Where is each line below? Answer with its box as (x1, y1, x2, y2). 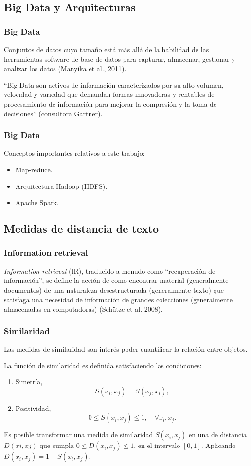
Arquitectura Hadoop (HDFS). (15, 181, 108, 191)
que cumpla (39, 440, 74, 450)
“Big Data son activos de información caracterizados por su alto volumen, (4, 79, 224, 90)
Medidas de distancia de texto (4, 221, 159, 236)
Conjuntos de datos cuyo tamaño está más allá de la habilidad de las (4, 44, 209, 54)
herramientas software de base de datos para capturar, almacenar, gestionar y (4, 54, 235, 64)
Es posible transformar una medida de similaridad (4, 429, 153, 440)
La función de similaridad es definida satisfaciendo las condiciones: (4, 360, 202, 370)
